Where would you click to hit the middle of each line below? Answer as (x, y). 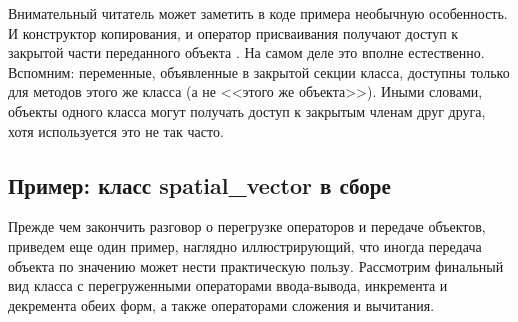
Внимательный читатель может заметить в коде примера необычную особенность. (258, 13)
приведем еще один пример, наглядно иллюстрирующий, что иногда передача (245, 245)
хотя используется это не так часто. (116, 130)
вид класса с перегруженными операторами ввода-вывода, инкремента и (228, 285)
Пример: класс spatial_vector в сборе (199, 184)
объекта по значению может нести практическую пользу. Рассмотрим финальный (256, 265)
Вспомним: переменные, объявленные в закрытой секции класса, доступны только (259, 71)
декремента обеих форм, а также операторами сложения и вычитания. (221, 304)
